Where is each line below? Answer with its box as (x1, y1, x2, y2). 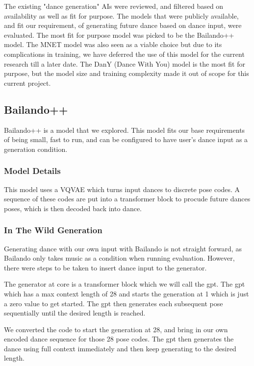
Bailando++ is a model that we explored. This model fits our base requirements (4, 124, 245, 135)
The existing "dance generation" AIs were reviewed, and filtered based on (4, 1, 224, 11)
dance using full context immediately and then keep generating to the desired (4, 343, 236, 353)
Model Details (4, 165, 61, 177)
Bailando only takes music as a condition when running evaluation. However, (4, 253, 235, 263)
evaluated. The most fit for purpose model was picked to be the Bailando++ (4, 29, 234, 40)
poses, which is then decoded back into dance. (4, 203, 142, 213)
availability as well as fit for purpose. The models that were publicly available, (4, 10, 239, 21)
